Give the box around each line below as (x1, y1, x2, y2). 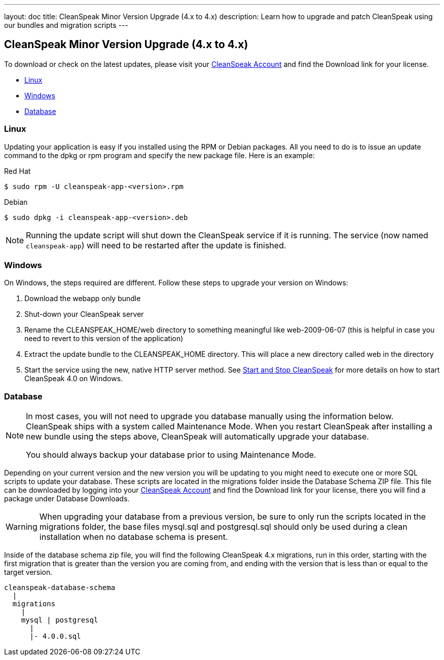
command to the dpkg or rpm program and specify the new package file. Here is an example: (4, 151, 315, 160)
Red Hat (4, 166, 31, 175)
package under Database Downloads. (4, 494, 130, 503)
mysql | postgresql (21, 616, 98, 625)
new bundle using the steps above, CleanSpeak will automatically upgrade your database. (26, 431, 369, 442)
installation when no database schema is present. (39, 532, 228, 542)
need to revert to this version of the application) (24, 334, 183, 343)
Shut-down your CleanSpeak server (24, 310, 144, 319)
